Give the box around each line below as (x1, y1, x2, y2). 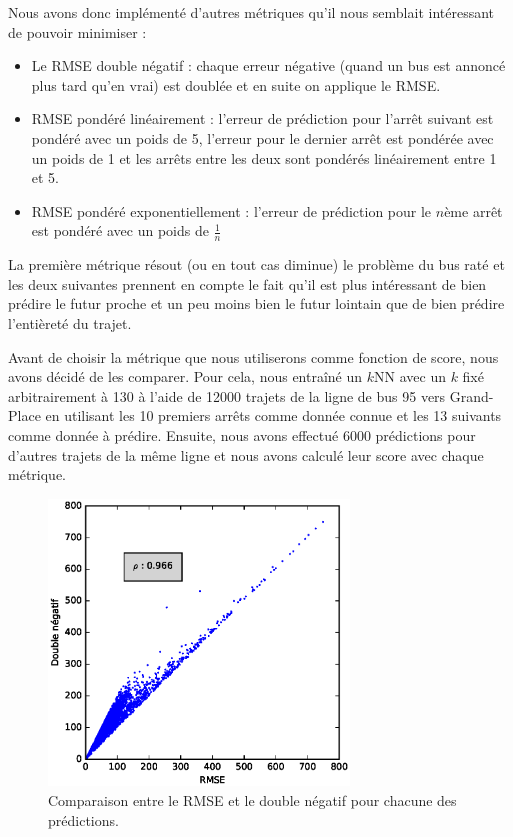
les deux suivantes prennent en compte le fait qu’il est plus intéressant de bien (8, 273, 487, 294)
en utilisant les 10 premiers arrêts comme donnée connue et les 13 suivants (45, 405, 502, 426)
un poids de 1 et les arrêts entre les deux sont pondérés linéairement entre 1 (31, 147, 497, 168)
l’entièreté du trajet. (8, 312, 132, 333)
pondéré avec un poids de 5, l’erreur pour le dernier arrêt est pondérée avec (31, 127, 494, 148)
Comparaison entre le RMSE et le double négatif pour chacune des (48, 789, 457, 810)
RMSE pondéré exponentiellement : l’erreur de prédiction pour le (31, 200, 432, 221)
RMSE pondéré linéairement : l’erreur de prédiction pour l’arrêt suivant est (31, 108, 494, 129)
